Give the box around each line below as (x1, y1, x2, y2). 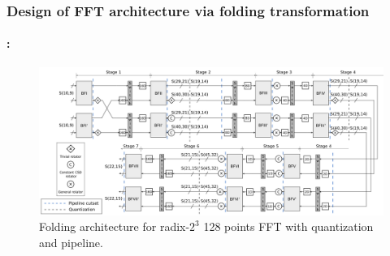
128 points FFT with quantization (203, 218, 374, 235)
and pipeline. (39, 233, 103, 250)
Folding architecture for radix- (39, 218, 190, 235)
